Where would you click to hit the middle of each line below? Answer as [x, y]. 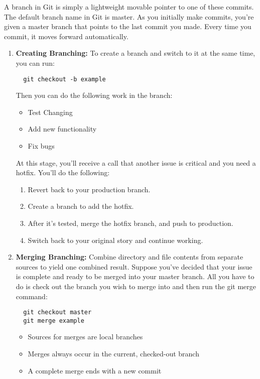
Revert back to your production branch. [89, 189]
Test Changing [50, 112]
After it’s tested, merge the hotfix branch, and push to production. [131, 223]
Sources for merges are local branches [85, 337]
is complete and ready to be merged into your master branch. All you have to [135, 276]
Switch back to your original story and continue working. [115, 240]
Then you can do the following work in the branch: [94, 95]
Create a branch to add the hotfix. [81, 206]
